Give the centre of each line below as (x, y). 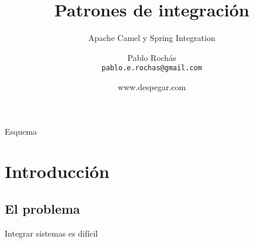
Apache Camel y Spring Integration (152, 38)
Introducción (57, 171)
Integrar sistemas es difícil (51, 233)
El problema (43, 208)
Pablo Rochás (152, 57)
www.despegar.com (152, 86)
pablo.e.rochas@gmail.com (152, 68)
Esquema (21, 131)
